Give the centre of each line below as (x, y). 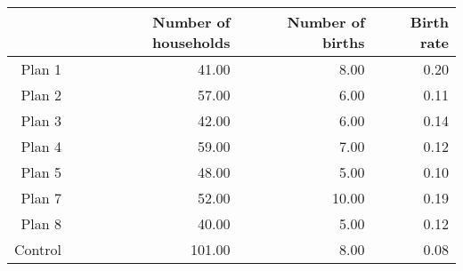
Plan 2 (41, 95)
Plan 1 (41, 69)
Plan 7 (41, 198)
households (191, 42)
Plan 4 (41, 146)
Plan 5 (41, 172)
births (343, 42)
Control (38, 249)
